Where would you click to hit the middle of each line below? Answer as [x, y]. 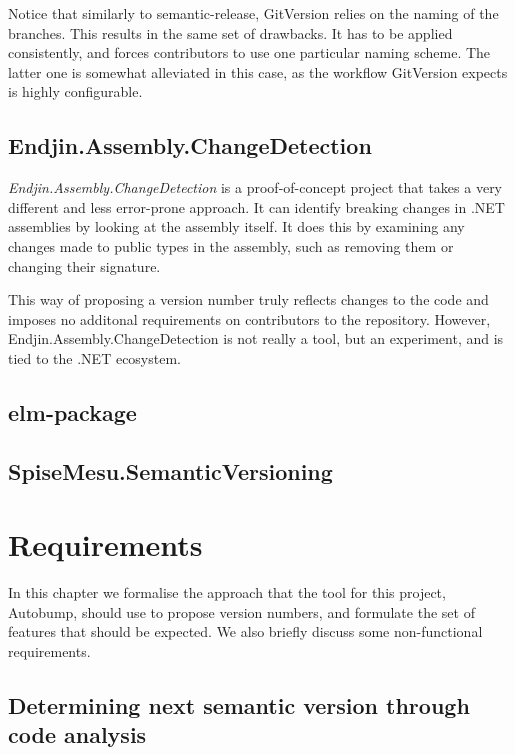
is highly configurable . [75, 91]
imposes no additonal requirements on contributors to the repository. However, [249, 318]
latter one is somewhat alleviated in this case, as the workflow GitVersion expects [258, 71]
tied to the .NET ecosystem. [94, 357]
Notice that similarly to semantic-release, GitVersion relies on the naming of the [253, 13]
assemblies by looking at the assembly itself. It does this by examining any [236, 226]
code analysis [77, 734]
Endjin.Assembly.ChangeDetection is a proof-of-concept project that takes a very [255, 187]
